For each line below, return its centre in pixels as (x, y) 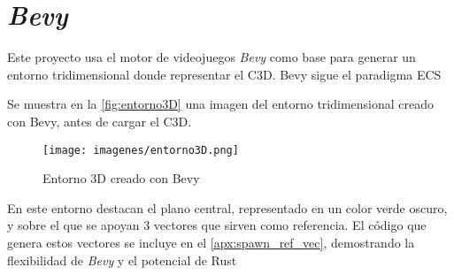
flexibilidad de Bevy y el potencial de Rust (122, 260)
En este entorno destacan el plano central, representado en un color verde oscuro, (227, 207)
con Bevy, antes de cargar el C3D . (100, 121)
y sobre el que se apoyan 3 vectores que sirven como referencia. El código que (217, 225)
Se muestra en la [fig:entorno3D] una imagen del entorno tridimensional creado (221, 104)
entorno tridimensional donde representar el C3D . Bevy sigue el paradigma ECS (224, 74)
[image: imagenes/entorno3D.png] (141, 150)
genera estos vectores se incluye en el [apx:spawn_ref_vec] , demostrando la (211, 242)
